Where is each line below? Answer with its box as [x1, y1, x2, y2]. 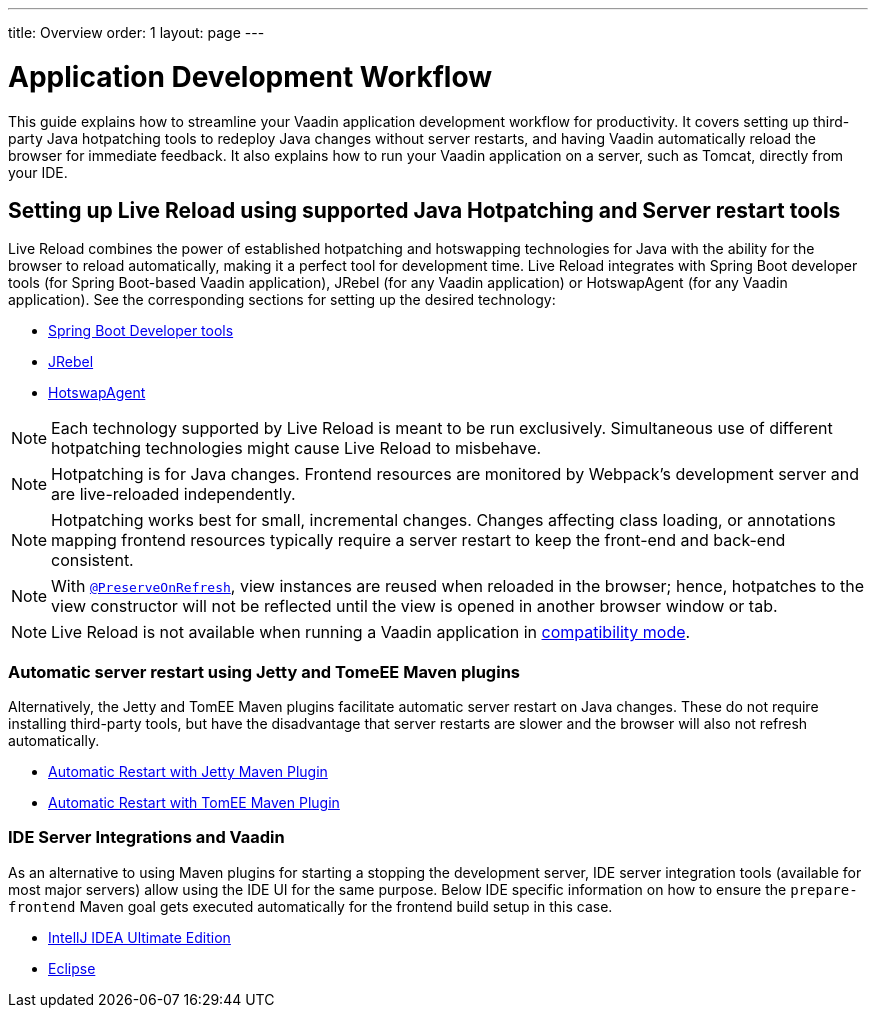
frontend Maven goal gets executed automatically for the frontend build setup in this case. [8, 897, 613, 915]
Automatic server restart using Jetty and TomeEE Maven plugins [8, 661, 520, 682]
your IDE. [8, 163, 68, 181]
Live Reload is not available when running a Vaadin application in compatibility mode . [51, 622, 691, 643]
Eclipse [48, 959, 96, 977]
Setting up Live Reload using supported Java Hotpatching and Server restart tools [8, 197, 841, 223]
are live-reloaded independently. [51, 484, 296, 505]
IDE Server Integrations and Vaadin [8, 827, 285, 848]
